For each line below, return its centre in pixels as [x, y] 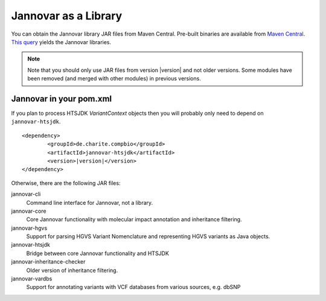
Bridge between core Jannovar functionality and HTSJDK [97, 253]
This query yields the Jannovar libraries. [61, 42]
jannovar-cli [26, 194]
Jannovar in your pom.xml [62, 99]
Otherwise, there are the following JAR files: [66, 183]
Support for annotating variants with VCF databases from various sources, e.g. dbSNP [133, 287]
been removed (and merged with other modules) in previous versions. [114, 79]
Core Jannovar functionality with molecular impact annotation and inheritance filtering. [134, 219]
